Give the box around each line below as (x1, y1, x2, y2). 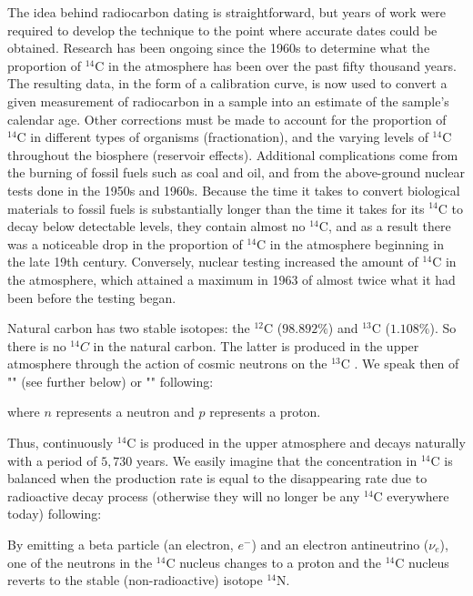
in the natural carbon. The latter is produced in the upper (93, 336, 419, 355)
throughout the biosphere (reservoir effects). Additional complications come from (7, 145, 458, 164)
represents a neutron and (55, 402, 195, 421)
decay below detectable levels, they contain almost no (7, 217, 306, 236)
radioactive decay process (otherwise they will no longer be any (7, 486, 360, 505)
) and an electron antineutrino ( (251, 535, 429, 554)
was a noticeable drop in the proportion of (7, 234, 243, 253)
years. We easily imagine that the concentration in (136, 450, 418, 470)
